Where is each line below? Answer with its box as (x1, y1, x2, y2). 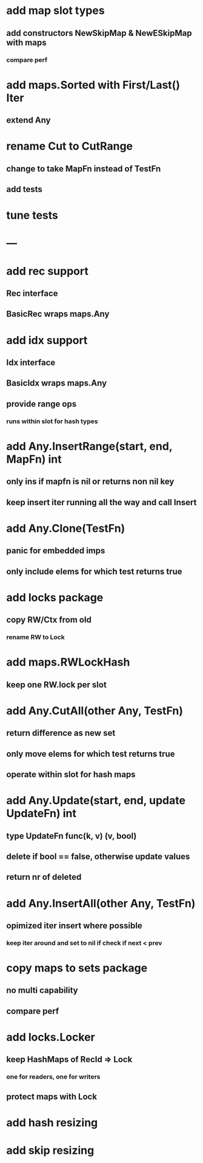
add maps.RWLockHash (6, 655, 130, 669)
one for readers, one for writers (6, 1072, 101, 1081)
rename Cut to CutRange (6, 139, 133, 153)
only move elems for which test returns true (6, 748, 175, 759)
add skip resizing (6, 1144, 95, 1158)
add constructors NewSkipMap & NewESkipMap (6, 28, 192, 38)
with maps (6, 37, 47, 47)
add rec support (6, 264, 89, 278)
